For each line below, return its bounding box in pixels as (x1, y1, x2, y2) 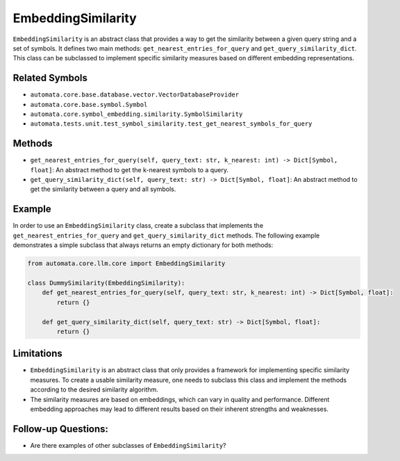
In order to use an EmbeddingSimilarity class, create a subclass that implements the (12, 221, 264, 230)
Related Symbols (12, 72, 88, 84)
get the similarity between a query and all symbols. (30, 185, 176, 194)
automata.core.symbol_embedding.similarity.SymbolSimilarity (30, 110, 243, 118)
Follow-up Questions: (12, 423, 109, 435)
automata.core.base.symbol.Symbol (30, 101, 148, 108)
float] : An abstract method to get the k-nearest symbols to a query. (30, 165, 229, 174)
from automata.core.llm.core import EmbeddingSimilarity (27, 260, 226, 267)
